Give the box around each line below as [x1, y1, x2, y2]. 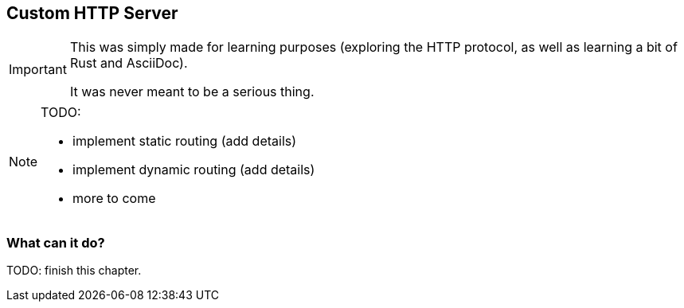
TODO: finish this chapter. [6, 263, 142, 278]
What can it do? [6, 234, 105, 251]
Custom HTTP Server [6, 3, 178, 23]
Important [9, 61, 67, 78]
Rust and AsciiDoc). [69, 55, 188, 72]
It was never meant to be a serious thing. [69, 84, 315, 100]
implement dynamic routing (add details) [72, 162, 315, 178]
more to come [72, 190, 156, 207]
